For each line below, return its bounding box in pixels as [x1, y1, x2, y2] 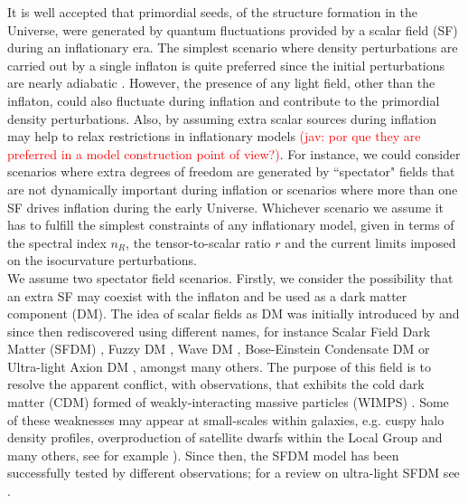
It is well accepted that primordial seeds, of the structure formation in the [7, 3, 417, 21]
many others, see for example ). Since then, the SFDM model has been [7, 445, 399, 464]
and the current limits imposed [285, 233, 456, 251]
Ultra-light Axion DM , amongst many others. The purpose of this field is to [7, 356, 431, 375]
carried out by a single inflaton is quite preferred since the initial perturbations [7, 55, 445, 74]
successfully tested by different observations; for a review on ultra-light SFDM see [7, 463, 460, 482]
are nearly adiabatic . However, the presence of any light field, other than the [7, 73, 435, 92]
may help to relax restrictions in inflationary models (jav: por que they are [7, 127, 421, 146]
